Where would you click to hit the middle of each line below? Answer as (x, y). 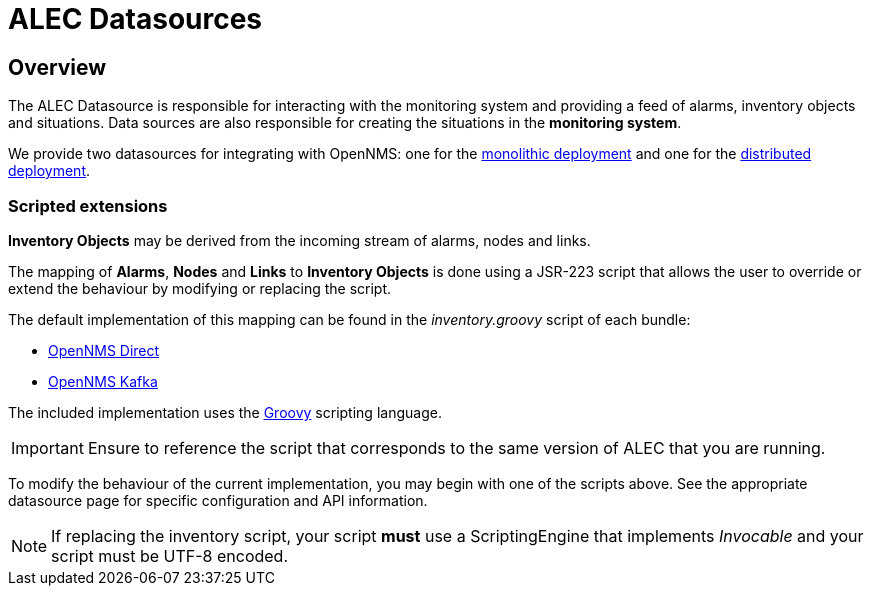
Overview (57, 67)
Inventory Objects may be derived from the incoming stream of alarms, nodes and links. (299, 240)
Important (47, 447)
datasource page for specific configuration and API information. (218, 500)
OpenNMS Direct (104, 350)
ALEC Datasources (135, 19)
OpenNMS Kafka (103, 381)
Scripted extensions (88, 205)
